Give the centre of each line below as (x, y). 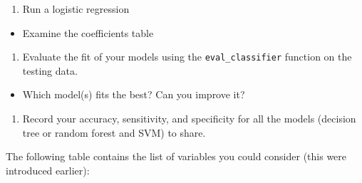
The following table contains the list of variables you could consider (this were (176, 156)
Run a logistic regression (76, 9)
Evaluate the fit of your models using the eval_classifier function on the (187, 57)
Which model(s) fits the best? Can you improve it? (134, 94)
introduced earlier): (48, 170)
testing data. (50, 70)
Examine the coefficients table (88, 32)
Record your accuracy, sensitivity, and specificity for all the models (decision (189, 119)
